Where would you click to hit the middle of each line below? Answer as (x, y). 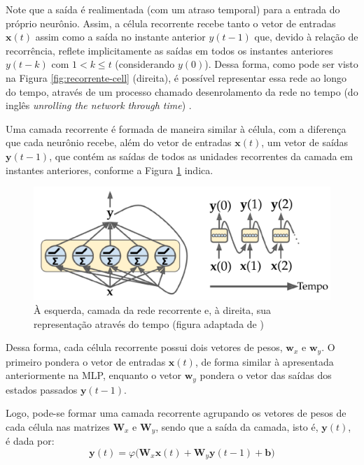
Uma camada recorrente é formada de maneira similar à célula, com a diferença (176, 128)
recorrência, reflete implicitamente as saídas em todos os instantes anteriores (169, 50)
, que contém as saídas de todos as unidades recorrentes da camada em (201, 156)
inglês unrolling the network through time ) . (99, 105)
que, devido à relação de (306, 37)
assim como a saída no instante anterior (120, 37)
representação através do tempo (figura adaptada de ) (149, 323)
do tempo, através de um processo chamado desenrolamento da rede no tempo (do (182, 91)
